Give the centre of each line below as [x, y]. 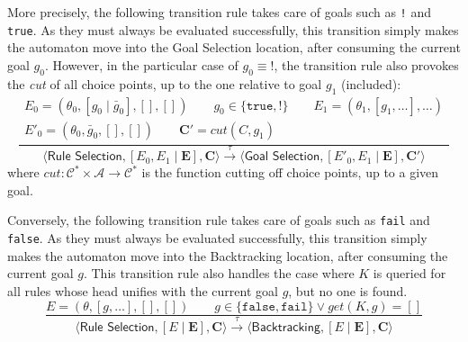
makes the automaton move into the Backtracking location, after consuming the [228, 255]
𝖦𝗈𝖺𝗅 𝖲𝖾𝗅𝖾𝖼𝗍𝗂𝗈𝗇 [282, 157]
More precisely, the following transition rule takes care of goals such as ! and [219, 12]
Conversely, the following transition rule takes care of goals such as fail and [219, 220]
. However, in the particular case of [141, 64]
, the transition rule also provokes [366, 64]
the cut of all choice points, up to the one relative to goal [165, 83]
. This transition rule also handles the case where [219, 273]
